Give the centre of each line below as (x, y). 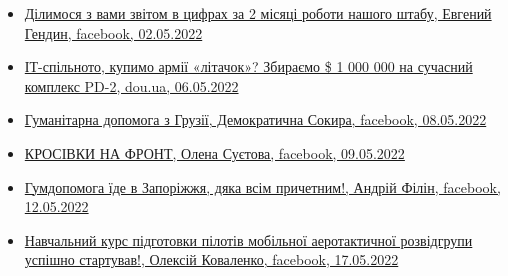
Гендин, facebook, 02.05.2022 (113, 32)
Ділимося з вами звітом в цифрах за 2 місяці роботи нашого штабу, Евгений (258, 13)
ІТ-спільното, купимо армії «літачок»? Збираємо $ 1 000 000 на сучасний (248, 66)
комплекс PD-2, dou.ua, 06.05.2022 (131, 85)
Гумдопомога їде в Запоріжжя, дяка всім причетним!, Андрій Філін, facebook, (262, 186)
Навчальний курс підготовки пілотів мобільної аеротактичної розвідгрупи (248, 239)
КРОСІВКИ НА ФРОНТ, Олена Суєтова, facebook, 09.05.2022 (214, 152)
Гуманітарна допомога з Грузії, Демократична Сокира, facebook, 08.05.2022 (255, 119)
